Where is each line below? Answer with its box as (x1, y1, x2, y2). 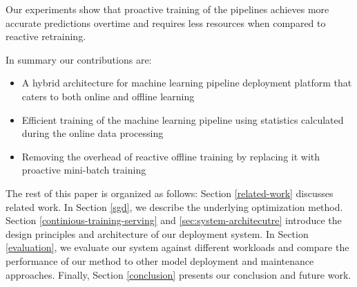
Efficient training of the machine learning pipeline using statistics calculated (21, 112, 344, 127)
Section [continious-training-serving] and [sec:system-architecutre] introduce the (6, 213, 342, 228)
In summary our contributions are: (6, 52, 152, 66)
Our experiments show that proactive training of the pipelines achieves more (6, 2, 329, 16)
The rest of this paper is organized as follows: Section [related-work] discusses (6, 185, 334, 200)
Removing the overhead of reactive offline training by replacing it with (21, 149, 320, 163)
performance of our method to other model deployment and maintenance (6, 253, 314, 268)
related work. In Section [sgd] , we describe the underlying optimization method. (6, 199, 343, 214)
